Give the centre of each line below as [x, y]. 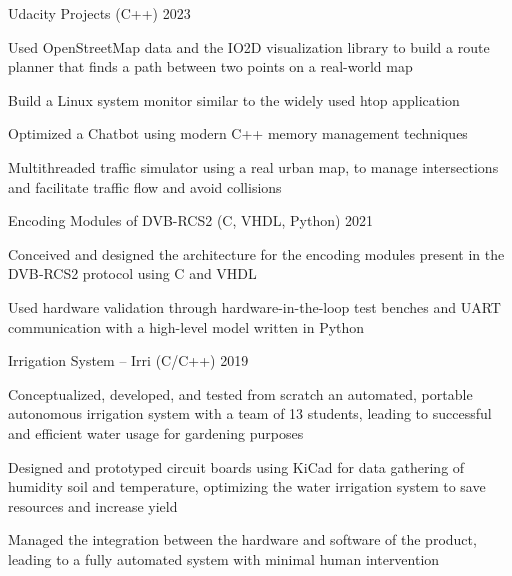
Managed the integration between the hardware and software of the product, [242, 539]
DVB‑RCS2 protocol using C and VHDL [132, 273]
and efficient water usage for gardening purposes [156, 432]
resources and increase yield [93, 505]
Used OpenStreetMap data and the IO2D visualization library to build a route [249, 46]
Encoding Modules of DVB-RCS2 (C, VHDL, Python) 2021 [191, 220]
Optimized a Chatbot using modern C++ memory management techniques [238, 133]
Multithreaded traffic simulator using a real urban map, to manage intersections [253, 166]
